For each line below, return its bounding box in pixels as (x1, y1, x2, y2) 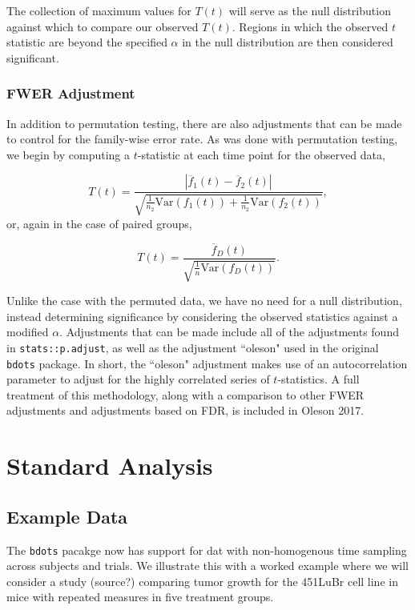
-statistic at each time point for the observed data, (137, 146, 385, 163)
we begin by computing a (6, 146, 130, 163)
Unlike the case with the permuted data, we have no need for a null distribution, (6, 292, 402, 309)
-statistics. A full (277, 371, 360, 387)
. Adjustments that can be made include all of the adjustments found (59, 323, 399, 340)
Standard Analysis (6, 449, 213, 482)
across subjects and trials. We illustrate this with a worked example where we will (6, 557, 409, 574)
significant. (6, 49, 59, 66)
